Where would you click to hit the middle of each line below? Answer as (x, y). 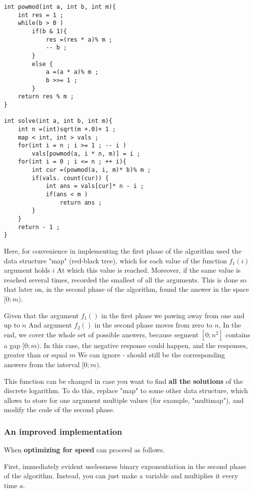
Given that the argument (41, 315)
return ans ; (81, 202)
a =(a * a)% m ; (72, 72)
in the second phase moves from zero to (153, 325)
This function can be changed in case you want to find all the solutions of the (124, 381)
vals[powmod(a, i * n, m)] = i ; (86, 153)
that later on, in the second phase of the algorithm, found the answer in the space (127, 289)
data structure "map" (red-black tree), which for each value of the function (116, 260)
